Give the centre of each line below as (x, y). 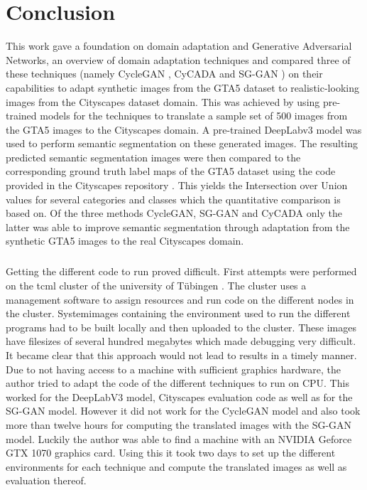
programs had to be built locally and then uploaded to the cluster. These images (181, 327)
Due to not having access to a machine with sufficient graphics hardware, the (173, 369)
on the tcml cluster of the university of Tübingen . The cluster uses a (156, 285)
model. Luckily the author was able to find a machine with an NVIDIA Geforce (179, 438)
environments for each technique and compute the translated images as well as (176, 466)
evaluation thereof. (46, 480)
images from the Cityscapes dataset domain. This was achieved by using (163, 101)
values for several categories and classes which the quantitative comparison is (173, 199)
